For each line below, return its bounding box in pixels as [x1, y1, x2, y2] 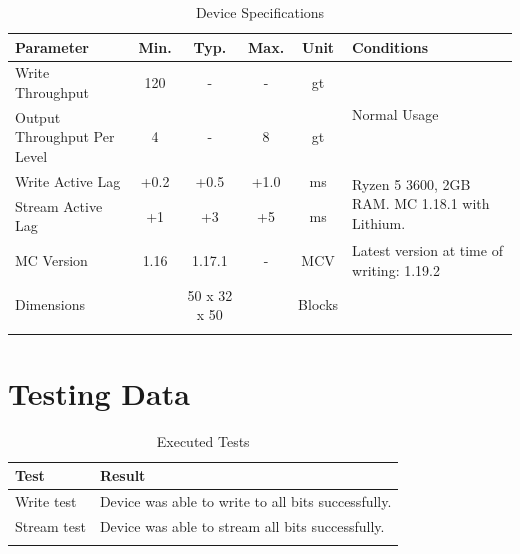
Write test [15, 491, 77, 512]
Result [99, 465, 146, 486]
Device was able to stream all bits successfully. [99, 515, 385, 536]
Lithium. [352, 212, 406, 233]
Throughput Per [15, 126, 115, 147]
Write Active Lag [15, 170, 121, 191]
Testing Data [8, 372, 190, 413]
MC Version [15, 249, 88, 270]
